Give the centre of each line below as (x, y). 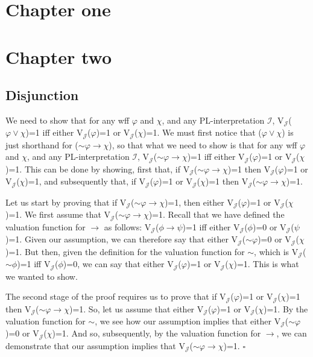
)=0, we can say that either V (118, 264)
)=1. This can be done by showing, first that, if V (98, 169)
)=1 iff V (34, 264)
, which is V (276, 251)
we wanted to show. (42, 276)
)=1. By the (286, 308)
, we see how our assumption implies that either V (188, 321)
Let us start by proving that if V (66, 202)
